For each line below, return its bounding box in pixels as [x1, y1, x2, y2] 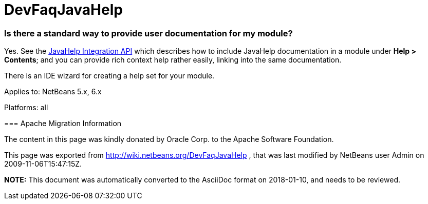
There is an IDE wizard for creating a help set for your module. [4, 71, 215, 80]
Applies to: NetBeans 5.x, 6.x [4, 87, 102, 96]
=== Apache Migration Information [4, 119, 122, 128]
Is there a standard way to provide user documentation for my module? [4, 28, 293, 38]
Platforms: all [4, 103, 48, 112]
